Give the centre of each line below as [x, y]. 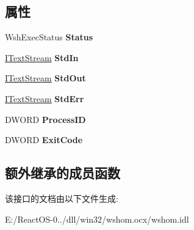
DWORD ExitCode [44, 140]
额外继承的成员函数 [63, 173]
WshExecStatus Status [49, 37]
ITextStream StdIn [42, 57]
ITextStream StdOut [45, 78]
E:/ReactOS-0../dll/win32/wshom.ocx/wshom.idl [97, 219]
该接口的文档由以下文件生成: [62, 198]
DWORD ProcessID [45, 119]
